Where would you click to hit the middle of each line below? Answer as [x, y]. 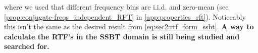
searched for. [27, 46]
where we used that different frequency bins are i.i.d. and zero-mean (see [116, 7]
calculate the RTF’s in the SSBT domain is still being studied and [122, 36]
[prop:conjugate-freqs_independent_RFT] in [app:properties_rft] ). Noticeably [125, 16]
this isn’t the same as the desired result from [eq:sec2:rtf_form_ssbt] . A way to [129, 26]
